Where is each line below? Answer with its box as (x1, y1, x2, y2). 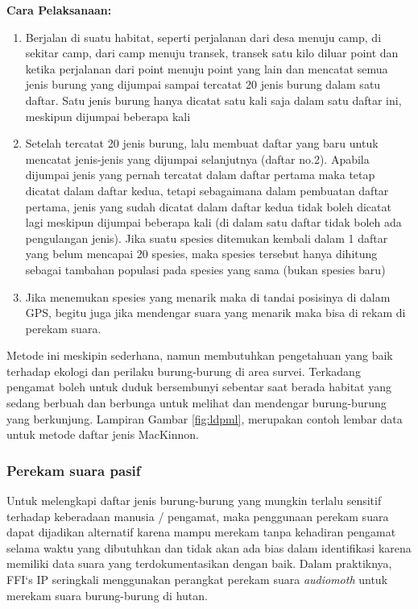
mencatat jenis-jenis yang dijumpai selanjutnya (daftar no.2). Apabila (25, 150, 370, 167)
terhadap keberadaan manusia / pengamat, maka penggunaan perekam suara (6, 507, 389, 524)
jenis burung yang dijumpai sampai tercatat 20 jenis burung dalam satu (25, 76, 381, 93)
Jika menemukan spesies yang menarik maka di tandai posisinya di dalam (25, 288, 391, 305)
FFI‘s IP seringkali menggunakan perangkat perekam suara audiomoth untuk (6, 571, 388, 588)
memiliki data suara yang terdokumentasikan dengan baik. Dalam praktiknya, (6, 555, 392, 572)
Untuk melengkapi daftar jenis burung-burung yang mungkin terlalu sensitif (6, 492, 382, 509)
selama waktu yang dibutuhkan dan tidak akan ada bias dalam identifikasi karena (6, 539, 412, 556)
